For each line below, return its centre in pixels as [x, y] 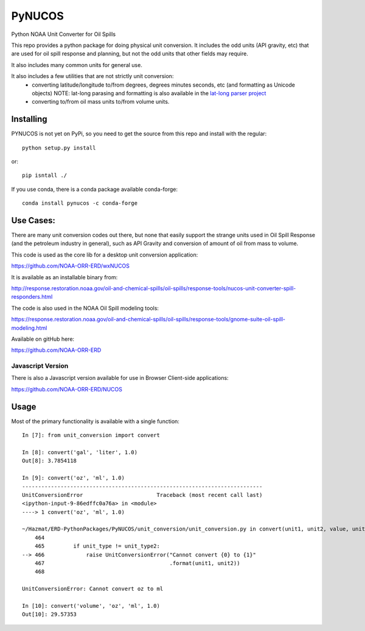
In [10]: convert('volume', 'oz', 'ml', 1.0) [91, 606]
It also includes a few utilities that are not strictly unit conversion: [92, 76]
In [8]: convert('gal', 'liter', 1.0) [80, 452]
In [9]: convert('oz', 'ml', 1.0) [73, 478]
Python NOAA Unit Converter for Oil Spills [63, 34]
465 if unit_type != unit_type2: [97, 546]
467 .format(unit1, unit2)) [137, 563]
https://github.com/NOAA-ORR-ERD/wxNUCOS [71, 266]
